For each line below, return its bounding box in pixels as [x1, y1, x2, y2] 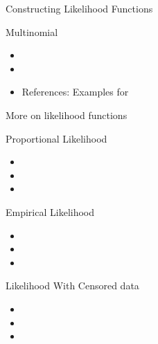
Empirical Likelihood [6, 204, 95, 219]
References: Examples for [21, 84, 129, 99]
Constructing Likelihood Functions [6, 1, 153, 15]
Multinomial [6, 24, 58, 39]
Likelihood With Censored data [6, 278, 139, 293]
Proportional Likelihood [6, 131, 107, 145]
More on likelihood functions [6, 107, 128, 122]
